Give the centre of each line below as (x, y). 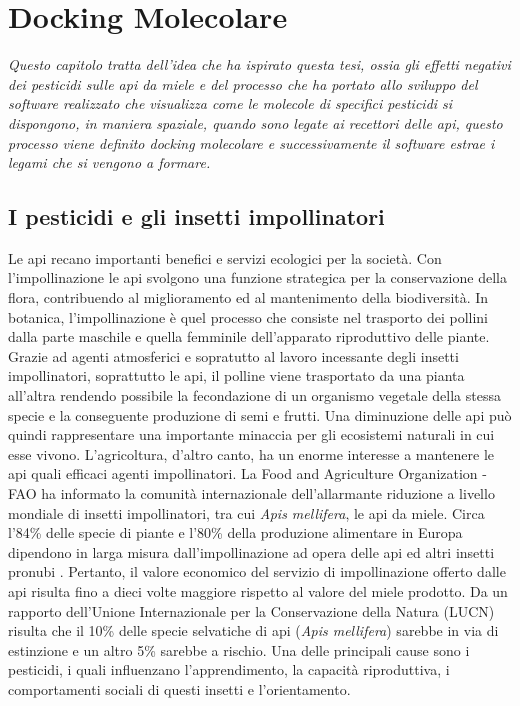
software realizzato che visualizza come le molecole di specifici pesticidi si (230, 103)
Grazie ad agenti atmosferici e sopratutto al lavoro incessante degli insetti (233, 355)
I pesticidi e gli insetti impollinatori (196, 216)
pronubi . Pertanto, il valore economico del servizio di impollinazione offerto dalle (257, 571)
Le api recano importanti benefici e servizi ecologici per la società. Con (225, 257)
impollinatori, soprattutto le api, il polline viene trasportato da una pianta (236, 375)
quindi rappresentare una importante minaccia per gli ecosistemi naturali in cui (251, 434)
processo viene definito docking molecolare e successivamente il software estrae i (251, 142)
